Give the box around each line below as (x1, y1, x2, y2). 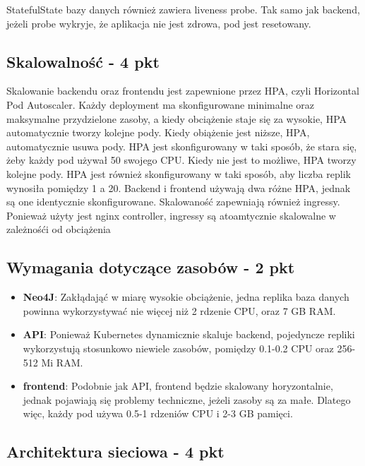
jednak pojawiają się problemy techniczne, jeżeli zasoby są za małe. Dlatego (23, 392, 351, 407)
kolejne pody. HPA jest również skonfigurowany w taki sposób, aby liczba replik (6, 166, 351, 181)
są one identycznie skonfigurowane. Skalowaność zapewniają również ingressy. (6, 194, 340, 209)
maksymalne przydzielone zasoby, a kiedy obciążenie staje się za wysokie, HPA (6, 111, 347, 126)
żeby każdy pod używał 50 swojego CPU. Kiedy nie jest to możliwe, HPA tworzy (6, 153, 357, 167)
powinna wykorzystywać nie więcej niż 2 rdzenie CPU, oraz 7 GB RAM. (23, 303, 336, 318)
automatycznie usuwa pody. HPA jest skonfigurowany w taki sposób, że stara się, (6, 138, 357, 153)
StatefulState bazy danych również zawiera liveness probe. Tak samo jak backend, (6, 2, 360, 16)
